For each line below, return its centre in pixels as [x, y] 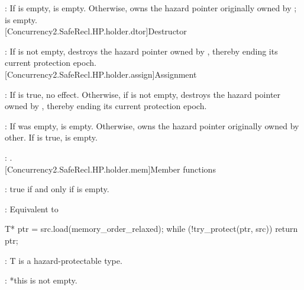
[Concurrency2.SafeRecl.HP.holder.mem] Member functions [110, 169]
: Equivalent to [32, 208]
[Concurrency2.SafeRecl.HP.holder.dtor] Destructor [96, 31]
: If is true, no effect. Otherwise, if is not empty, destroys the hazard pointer [143, 94]
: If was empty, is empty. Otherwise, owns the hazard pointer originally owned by [152, 125]
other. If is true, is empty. [51, 137]
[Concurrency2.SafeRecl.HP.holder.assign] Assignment [101, 74]
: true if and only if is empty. [57, 189]
